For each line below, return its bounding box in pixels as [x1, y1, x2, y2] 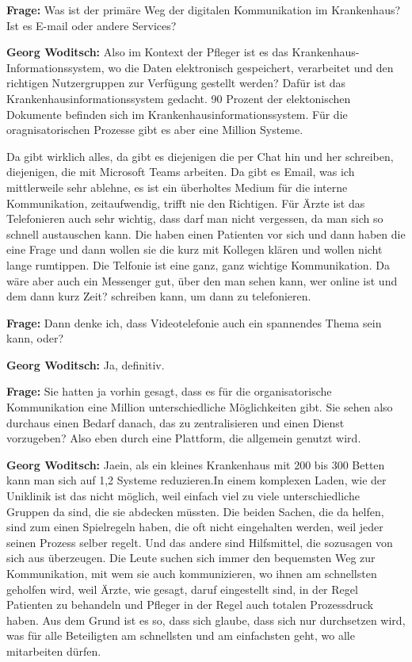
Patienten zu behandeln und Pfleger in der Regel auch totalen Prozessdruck [6, 596, 374, 613]
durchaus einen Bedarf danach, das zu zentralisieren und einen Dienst [6, 414, 345, 430]
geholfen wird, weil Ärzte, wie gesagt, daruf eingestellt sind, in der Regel [6, 580, 358, 597]
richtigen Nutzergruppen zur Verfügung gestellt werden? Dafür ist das [6, 75, 346, 91]
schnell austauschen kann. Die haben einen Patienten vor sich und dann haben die [6, 225, 406, 242]
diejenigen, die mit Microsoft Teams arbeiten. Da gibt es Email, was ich [6, 163, 355, 180]
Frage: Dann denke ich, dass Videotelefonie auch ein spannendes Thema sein [6, 314, 382, 331]
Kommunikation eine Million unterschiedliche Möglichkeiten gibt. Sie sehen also [6, 399, 393, 415]
